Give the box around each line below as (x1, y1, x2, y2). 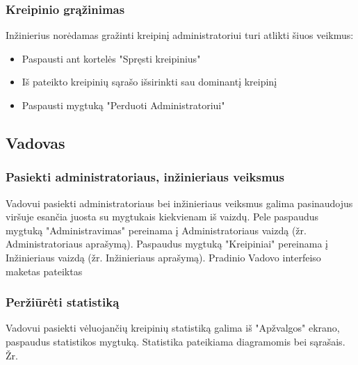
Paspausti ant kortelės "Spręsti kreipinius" (22, 51, 201, 65)
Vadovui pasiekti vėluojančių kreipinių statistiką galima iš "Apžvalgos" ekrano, (6, 321, 340, 335)
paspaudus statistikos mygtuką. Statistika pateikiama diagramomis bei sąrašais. (6, 334, 345, 348)
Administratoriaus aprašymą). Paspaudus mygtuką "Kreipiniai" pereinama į (6, 236, 328, 251)
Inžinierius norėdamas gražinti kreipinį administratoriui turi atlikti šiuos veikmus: (6, 28, 354, 42)
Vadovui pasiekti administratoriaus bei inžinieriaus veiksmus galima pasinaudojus (6, 195, 353, 210)
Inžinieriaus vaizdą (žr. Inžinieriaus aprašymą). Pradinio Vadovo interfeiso (6, 250, 321, 264)
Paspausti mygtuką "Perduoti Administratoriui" (22, 98, 225, 112)
